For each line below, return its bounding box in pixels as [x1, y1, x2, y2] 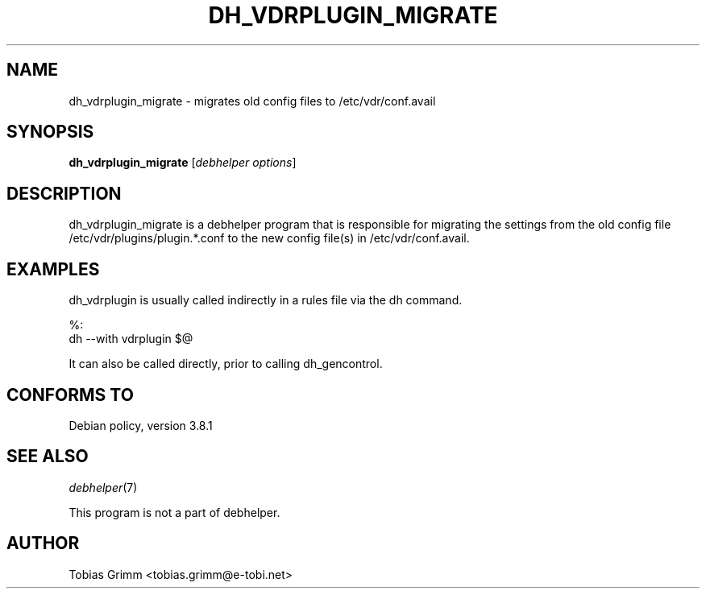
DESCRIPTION [6, 183, 122, 204]
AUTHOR [6, 533, 80, 554]
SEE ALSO [6, 446, 89, 467]
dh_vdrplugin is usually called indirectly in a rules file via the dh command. [69, 293, 463, 308]
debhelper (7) [69, 480, 138, 494]
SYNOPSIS [6, 122, 94, 143]
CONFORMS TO [6, 384, 134, 405]
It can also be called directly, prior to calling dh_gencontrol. [69, 357, 383, 371]
